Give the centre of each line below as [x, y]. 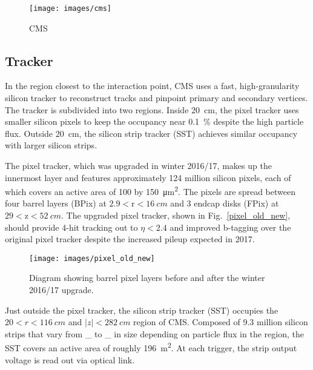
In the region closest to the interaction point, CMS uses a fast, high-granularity [152, 86]
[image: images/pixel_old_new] [92, 258]
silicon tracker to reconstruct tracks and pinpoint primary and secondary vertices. [156, 98]
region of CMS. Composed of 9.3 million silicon [221, 322]
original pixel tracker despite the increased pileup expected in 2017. [130, 239]
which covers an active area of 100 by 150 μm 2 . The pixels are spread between [150, 190]
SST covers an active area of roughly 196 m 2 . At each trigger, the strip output [151, 347]
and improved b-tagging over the [230, 227]
